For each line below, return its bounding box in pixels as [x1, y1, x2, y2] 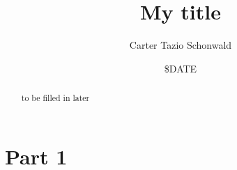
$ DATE [164, 61, 197, 75]
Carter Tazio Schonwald [129, 38, 232, 52]
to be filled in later [21, 92, 90, 104]
